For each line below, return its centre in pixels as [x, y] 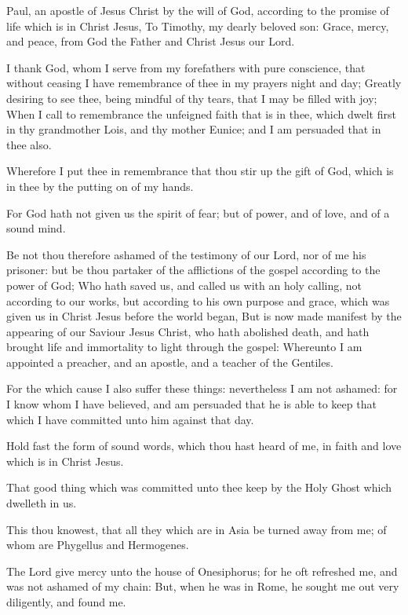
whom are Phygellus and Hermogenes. [98, 545]
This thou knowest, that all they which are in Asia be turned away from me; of [197, 529]
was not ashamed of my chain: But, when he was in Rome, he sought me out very [203, 586]
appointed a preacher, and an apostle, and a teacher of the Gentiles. [170, 362]
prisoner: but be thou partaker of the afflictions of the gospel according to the [193, 270]
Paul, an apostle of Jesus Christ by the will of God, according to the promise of [198, 10]
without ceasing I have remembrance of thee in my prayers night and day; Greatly [204, 83]
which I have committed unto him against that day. [130, 419]
